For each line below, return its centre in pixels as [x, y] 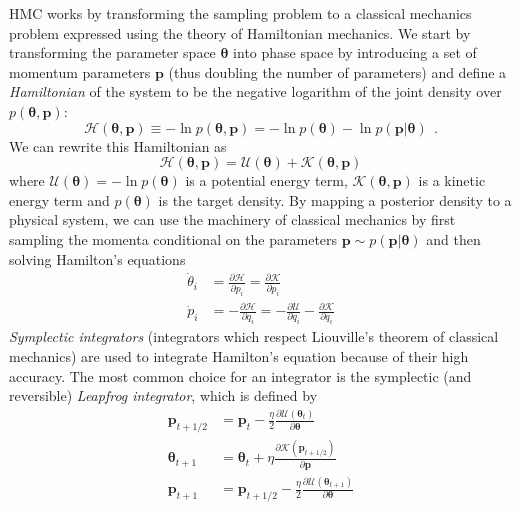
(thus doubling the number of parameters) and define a [337, 71]
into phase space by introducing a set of [355, 52]
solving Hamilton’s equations [97, 258]
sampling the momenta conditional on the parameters [173, 238]
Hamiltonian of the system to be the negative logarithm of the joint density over [255, 91]
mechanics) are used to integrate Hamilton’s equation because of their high [239, 356]
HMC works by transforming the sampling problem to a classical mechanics [240, 13]
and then [453, 238]
